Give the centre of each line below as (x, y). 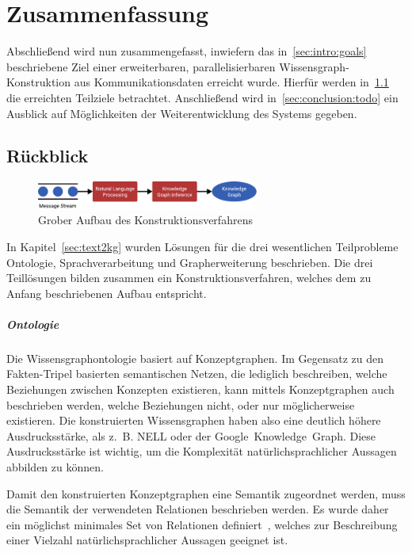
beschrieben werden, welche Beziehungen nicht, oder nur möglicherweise (181, 404)
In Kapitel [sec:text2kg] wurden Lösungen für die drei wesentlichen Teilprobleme (202, 246)
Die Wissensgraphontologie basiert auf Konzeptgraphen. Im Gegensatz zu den (195, 358)
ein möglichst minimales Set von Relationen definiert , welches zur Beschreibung (202, 524)
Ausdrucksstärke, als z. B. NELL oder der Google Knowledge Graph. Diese (191, 435)
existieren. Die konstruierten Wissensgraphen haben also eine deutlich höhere (194, 420)
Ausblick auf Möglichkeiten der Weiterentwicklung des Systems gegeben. (182, 113)
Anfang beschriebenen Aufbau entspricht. (107, 293)
